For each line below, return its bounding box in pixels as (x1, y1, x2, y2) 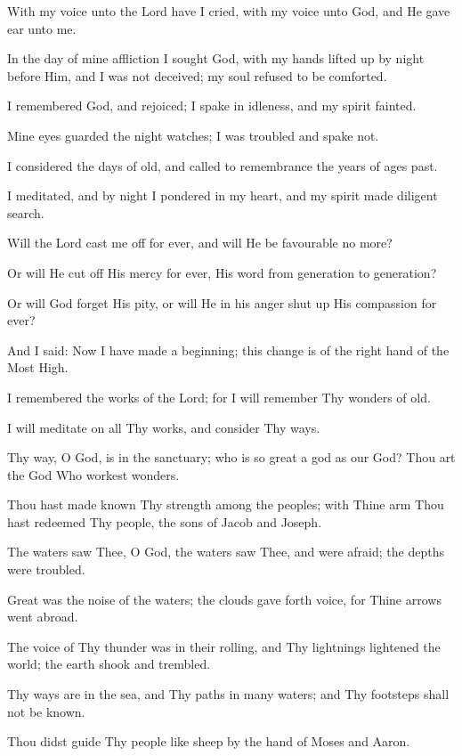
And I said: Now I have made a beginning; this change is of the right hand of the (7, 340, 450, 359)
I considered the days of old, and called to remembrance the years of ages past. (7, 156, 438, 175)
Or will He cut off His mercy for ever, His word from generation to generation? (7, 263, 437, 281)
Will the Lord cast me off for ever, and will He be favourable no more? (7, 233, 393, 252)
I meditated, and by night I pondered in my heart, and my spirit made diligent (7, 186, 438, 205)
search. (7, 203, 45, 222)
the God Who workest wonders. (7, 465, 180, 484)
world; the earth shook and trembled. (7, 654, 211, 673)
